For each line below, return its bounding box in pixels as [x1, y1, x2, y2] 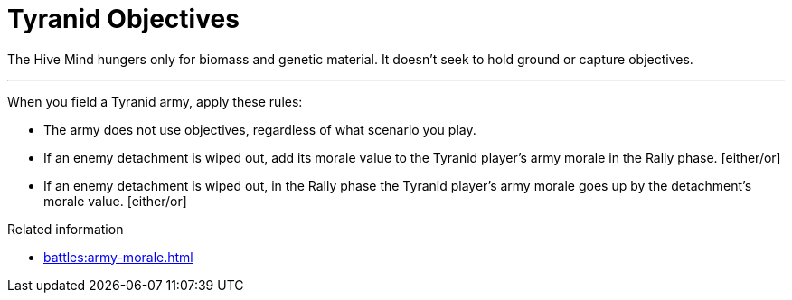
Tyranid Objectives [7, 4, 240, 34]
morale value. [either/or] [43, 192, 187, 209]
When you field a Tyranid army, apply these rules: [7, 93, 303, 109]
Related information [7, 220, 124, 237]
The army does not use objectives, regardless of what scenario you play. [43, 121, 476, 137]
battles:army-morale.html [43, 248, 193, 265]
